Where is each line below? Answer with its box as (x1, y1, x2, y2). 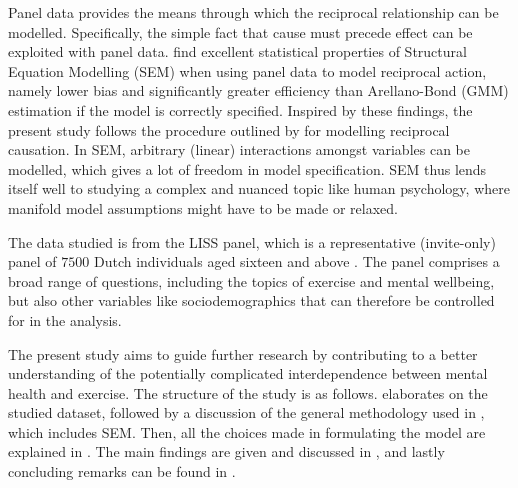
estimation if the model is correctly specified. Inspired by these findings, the (8, 99, 473, 120)
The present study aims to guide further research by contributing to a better (8, 343, 478, 364)
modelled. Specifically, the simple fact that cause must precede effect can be (8, 21, 473, 42)
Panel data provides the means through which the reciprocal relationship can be (8, 2, 499, 22)
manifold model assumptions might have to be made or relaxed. (8, 197, 398, 218)
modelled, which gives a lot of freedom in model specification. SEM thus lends (8, 158, 487, 179)
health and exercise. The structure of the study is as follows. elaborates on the (8, 382, 488, 403)
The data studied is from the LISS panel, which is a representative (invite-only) (8, 231, 496, 252)
